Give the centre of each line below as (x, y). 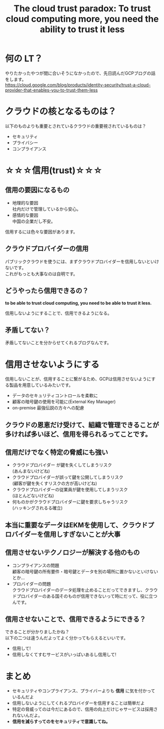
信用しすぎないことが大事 (82, 534)
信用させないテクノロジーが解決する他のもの (72, 553)
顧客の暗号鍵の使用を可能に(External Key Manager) (64, 402)
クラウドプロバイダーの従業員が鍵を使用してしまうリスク (70, 490)
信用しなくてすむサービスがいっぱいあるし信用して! (64, 655)
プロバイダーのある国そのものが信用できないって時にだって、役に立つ (87, 596)
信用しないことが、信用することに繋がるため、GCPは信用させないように (78, 379)
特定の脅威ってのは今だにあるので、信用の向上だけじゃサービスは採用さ (85, 709)
